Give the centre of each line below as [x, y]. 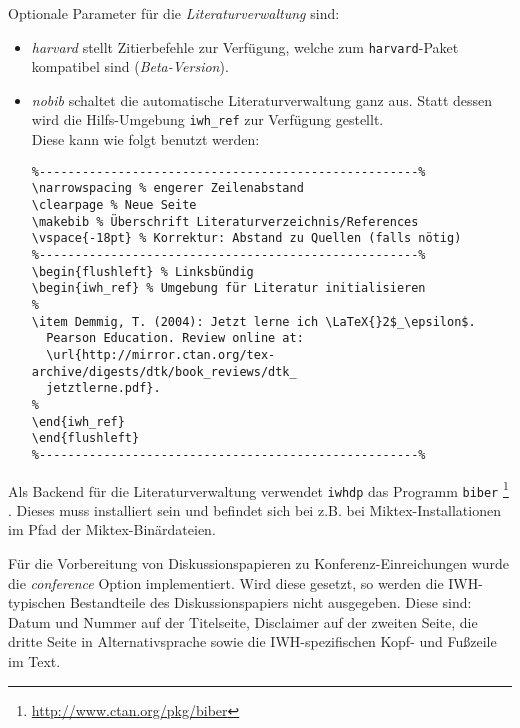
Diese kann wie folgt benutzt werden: [145, 139]
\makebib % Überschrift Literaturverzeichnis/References [225, 221]
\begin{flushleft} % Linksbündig [142, 271]
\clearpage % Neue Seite [114, 205]
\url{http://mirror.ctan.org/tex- [161, 354]
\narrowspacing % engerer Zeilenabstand [167, 188]
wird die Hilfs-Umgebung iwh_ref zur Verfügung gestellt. [207, 119]
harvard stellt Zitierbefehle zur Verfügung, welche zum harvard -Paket [245, 46]
